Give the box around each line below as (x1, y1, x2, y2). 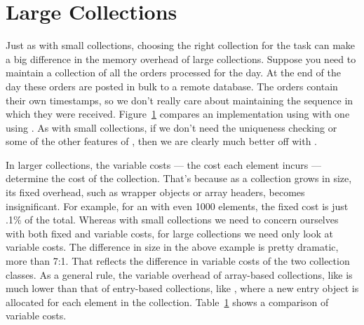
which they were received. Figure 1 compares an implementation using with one (6, 106, 350, 121)
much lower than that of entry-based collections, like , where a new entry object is (6, 281, 359, 296)
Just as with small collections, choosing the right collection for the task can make (6, 38, 356, 53)
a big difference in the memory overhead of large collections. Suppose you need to (6, 51, 356, 66)
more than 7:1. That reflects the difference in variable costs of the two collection (6, 254, 350, 268)
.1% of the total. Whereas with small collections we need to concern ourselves (6, 212, 339, 227)
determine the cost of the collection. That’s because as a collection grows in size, (6, 171, 352, 186)
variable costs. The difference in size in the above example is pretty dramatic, (6, 240, 339, 254)
